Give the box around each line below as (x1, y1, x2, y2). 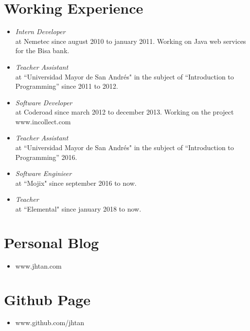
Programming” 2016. (15, 152, 77, 162)
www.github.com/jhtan (15, 317, 84, 328)
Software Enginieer (15, 168, 72, 178)
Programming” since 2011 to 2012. (15, 81, 118, 91)
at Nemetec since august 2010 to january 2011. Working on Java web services (15, 36, 246, 46)
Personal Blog (4, 232, 99, 252)
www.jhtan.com (15, 260, 62, 271)
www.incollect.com (15, 116, 71, 126)
